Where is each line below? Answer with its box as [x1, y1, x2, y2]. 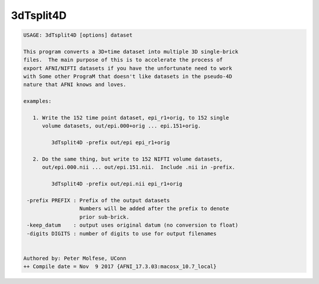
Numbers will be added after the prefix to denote [79, 205, 229, 212]
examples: [23, 98, 52, 105]
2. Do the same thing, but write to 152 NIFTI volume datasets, [32, 156, 223, 162]
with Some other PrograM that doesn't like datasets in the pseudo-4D [23, 73, 233, 80]
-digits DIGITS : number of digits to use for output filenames [27, 230, 217, 237]
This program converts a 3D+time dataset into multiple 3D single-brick [23, 48, 239, 55]
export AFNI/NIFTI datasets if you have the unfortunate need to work [23, 65, 233, 71]
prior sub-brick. [79, 213, 130, 220]
